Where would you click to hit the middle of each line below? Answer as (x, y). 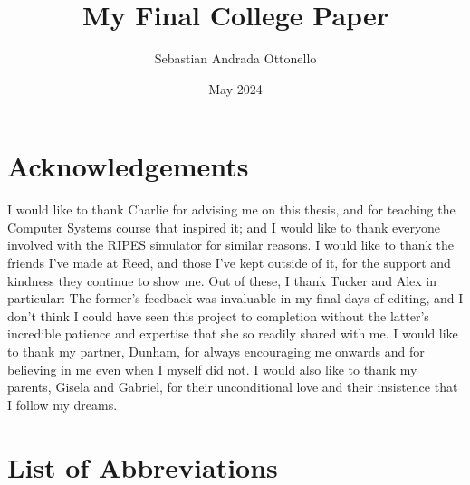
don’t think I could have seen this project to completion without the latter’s (218, 315)
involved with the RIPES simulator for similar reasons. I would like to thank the (231, 245)
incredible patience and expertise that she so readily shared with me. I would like (233, 333)
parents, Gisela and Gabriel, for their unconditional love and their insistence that (233, 387)
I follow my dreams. (62, 404)
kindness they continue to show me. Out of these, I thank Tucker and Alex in (222, 280)
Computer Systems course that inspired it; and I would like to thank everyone (224, 227)
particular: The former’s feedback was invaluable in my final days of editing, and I (235, 298)
